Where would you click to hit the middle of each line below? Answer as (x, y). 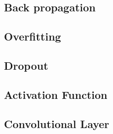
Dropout (26, 65)
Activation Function (56, 94)
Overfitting (33, 36)
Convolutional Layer (57, 123)
